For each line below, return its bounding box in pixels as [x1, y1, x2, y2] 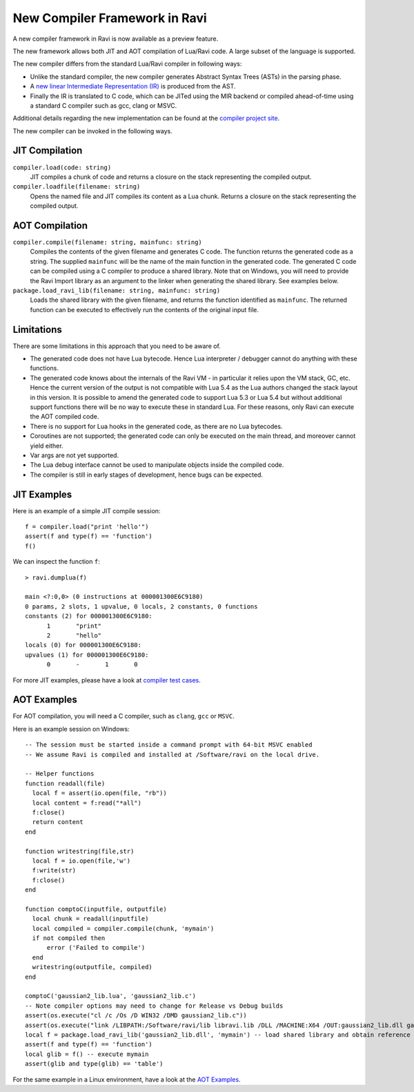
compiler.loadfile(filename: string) [12, 183, 141, 191]
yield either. [30, 441, 63, 450]
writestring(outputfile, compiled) [32, 964, 153, 971]
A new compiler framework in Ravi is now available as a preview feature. [12, 35, 219, 43]
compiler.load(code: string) [12, 163, 112, 171]
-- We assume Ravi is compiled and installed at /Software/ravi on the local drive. [25, 750, 320, 758]
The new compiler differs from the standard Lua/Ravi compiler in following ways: [12, 59, 242, 68]
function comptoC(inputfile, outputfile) [25, 905, 167, 913]
